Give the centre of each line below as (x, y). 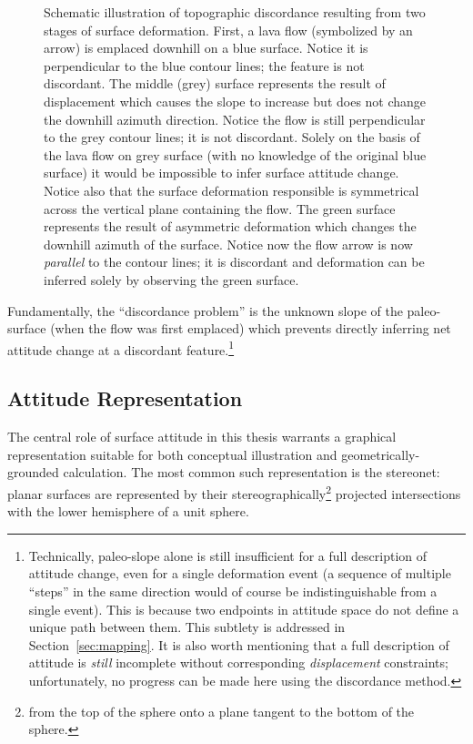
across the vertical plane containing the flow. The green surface (220, 208)
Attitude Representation (125, 398)
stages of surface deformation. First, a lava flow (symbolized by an (228, 30)
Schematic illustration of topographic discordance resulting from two (235, 12)
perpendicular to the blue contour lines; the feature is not (204, 65)
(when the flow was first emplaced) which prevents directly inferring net (251, 328)
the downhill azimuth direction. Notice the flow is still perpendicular (235, 119)
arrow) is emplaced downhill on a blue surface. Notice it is (206, 48)
